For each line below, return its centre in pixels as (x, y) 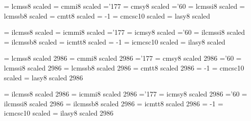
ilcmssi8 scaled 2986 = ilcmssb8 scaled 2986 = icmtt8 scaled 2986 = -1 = (114, 103)
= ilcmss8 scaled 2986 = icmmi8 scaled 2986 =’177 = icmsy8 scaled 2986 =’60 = (125, 94)
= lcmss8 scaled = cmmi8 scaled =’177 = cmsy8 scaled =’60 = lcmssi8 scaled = (125, 6)
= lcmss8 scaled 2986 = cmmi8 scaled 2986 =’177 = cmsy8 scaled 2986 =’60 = (123, 58)
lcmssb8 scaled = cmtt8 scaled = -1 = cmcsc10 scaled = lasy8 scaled (107, 15)
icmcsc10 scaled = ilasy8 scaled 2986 (59, 113)
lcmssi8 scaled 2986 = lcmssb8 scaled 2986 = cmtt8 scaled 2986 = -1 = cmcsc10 (124, 67)
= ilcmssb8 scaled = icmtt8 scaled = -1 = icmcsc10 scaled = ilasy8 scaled (115, 41)
